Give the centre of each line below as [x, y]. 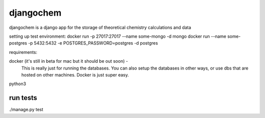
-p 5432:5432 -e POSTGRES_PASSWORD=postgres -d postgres [93, 43]
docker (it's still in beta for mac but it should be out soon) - [68, 61]
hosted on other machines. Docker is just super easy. [75, 75]
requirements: [23, 52]
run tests [23, 98]
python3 [18, 84]
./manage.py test [26, 110]
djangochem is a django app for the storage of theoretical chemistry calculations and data [100, 27]
